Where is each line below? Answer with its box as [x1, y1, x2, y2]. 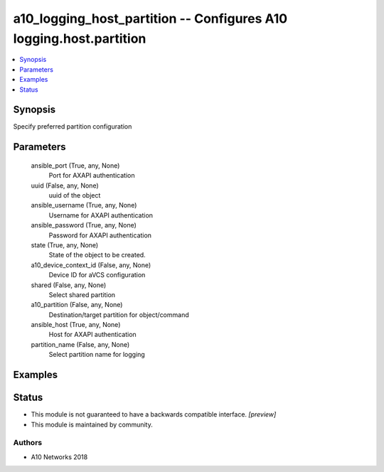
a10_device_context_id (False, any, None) [31, 260, 151, 269]
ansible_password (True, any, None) [31, 221, 137, 230]
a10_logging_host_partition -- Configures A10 [13, 11, 288, 26]
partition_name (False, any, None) [31, 340, 130, 348]
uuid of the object [48, 191, 101, 199]
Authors [13, 438, 43, 448]
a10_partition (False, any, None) [31, 301, 123, 309]
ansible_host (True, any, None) [31, 321, 121, 329]
